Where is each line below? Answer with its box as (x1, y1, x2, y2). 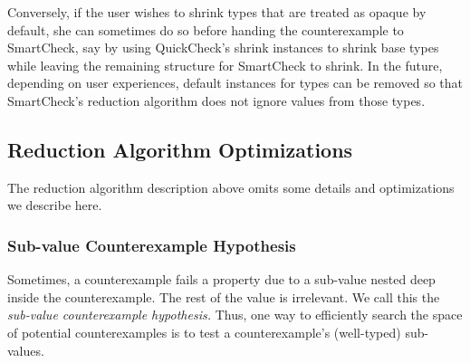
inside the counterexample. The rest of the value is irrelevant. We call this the (7, 287, 440, 306)
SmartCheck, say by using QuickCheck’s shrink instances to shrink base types (7, 38, 439, 57)
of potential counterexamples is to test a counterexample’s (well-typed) (7, 322, 401, 341)
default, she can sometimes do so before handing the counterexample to (7, 20, 404, 39)
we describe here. (7, 196, 102, 215)
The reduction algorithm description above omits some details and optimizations (7, 177, 455, 196)
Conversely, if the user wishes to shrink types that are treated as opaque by (7, 3, 427, 21)
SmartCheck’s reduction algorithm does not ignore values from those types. (7, 91, 426, 110)
